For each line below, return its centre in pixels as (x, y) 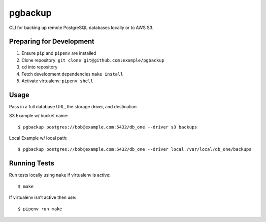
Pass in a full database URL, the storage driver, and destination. (73, 106)
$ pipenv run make (40, 209)
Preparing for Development (52, 42)
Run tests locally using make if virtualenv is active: (60, 175)
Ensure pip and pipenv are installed (59, 53)
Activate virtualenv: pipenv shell (57, 81)
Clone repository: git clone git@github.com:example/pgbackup (93, 60)
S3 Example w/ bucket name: (39, 116)
